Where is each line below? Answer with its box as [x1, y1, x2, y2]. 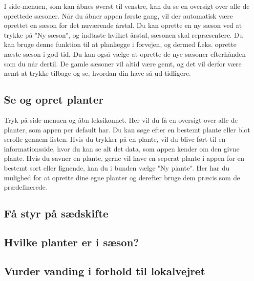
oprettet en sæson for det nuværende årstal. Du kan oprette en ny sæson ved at [4, 20, 242, 30]
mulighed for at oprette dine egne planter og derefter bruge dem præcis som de [4, 172, 240, 182]
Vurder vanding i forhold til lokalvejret [4, 263, 205, 278]
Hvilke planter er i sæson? [4, 234, 139, 249]
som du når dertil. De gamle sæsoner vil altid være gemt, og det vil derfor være [4, 58, 242, 68]
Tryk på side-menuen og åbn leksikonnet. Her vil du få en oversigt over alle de [4, 114, 238, 125]
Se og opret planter [4, 92, 104, 107]
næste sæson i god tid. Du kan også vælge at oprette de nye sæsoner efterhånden [4, 48, 246, 59]
